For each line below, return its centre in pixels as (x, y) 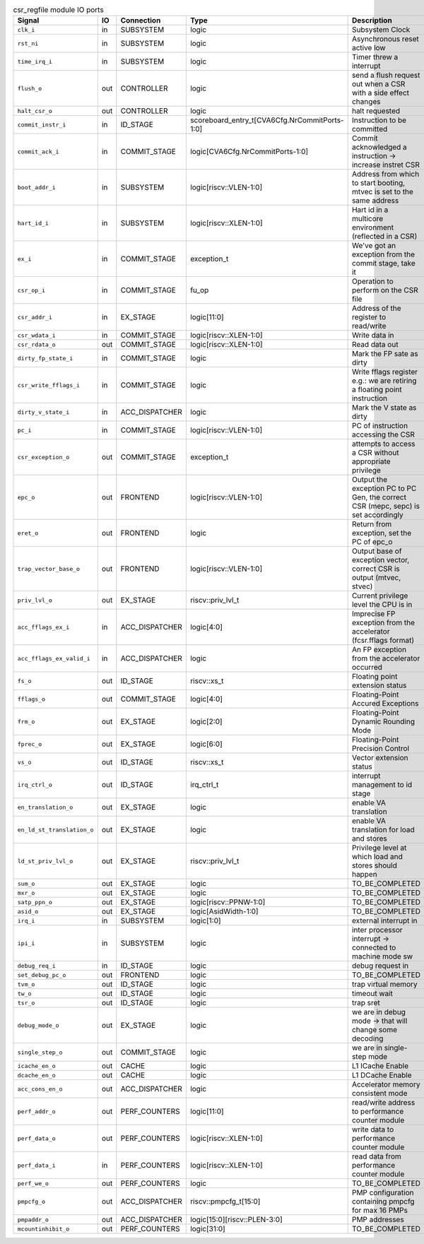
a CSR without (375, 453)
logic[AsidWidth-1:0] (224, 911)
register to (369, 317)
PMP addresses (378, 1220)
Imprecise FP (373, 614)
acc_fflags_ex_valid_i (54, 658)
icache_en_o (36, 1066)
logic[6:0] (206, 744)
